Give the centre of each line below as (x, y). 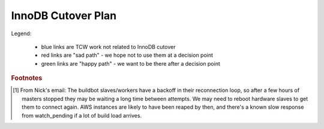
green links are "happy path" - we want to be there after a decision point (130, 63)
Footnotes (27, 78)
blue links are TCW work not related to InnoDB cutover (108, 47)
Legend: (21, 33)
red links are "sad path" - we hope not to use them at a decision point (127, 55)
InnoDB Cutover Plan (64, 16)
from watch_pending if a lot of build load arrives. (82, 115)
